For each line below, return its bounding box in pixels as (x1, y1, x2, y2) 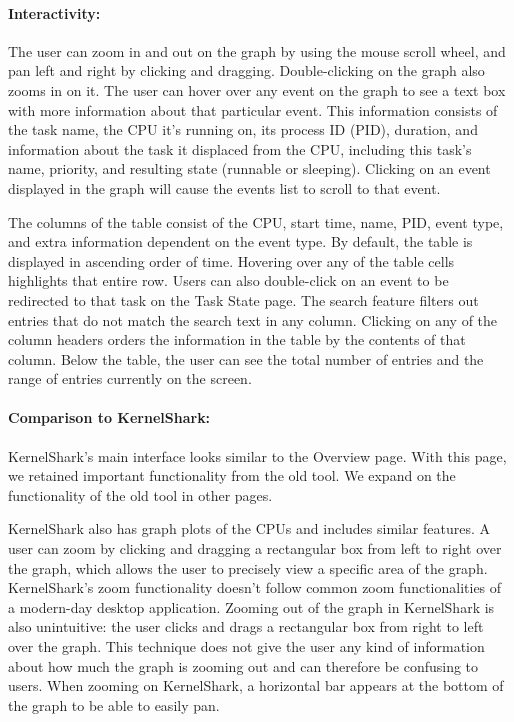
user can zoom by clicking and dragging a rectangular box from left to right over (8, 538, 502, 559)
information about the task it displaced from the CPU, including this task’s (8, 138, 472, 159)
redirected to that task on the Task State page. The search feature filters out (8, 289, 479, 310)
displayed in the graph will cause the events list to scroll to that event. (8, 177, 441, 198)
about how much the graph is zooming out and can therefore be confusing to (8, 655, 479, 676)
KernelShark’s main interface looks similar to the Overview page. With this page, (8, 445, 507, 466)
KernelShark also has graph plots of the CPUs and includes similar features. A (8, 518, 491, 539)
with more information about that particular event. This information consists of (8, 99, 498, 120)
